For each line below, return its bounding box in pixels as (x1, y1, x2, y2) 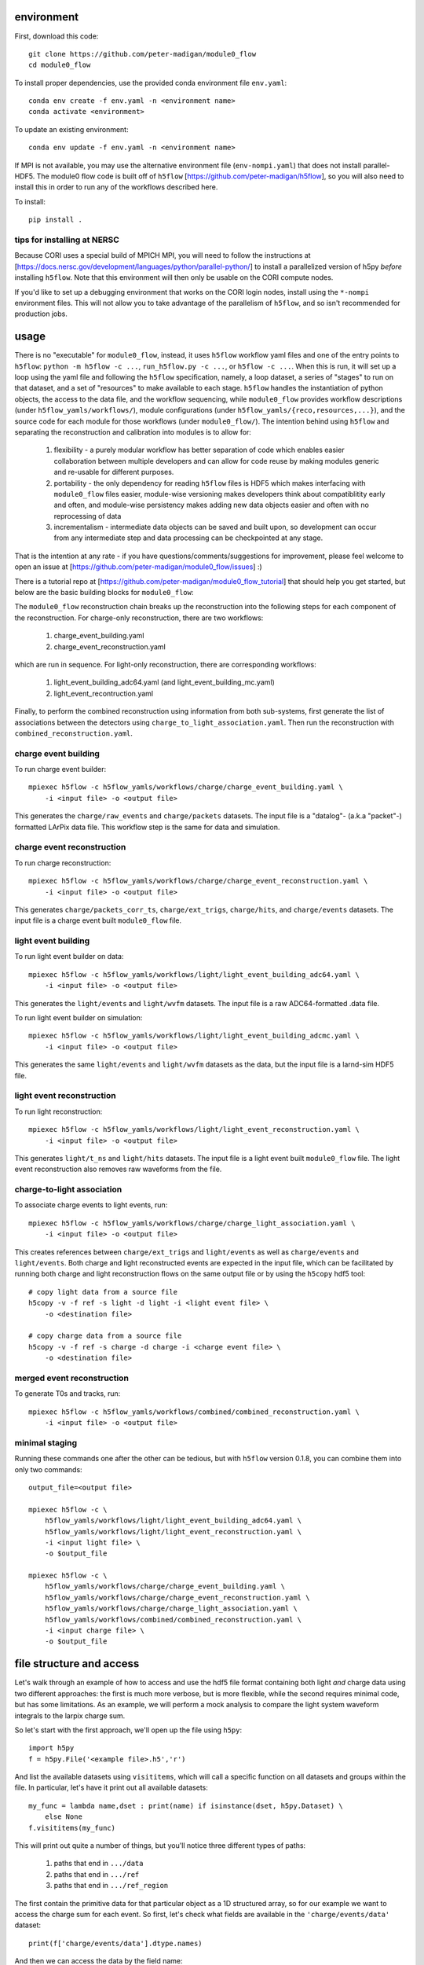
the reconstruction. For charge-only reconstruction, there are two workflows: (14, 613, 264, 623)
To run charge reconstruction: (14, 858, 111, 868)
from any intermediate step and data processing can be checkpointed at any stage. (53, 533, 323, 542)
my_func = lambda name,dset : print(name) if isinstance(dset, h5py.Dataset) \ (28, 1801, 343, 1810)
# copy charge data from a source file (28, 1331, 182, 1340)
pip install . (28, 215, 82, 224)
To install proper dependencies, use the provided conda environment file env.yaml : (14, 78, 287, 87)
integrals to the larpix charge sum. (14, 1710, 126, 1721)
